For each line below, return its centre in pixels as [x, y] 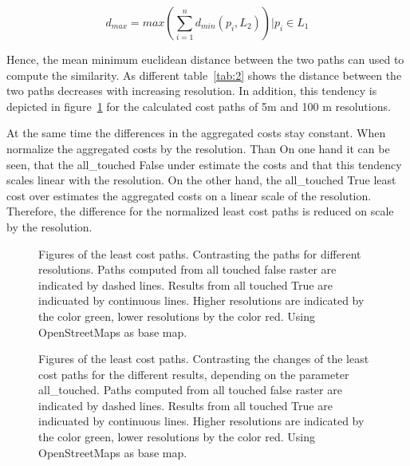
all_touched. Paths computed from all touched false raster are [190, 390]
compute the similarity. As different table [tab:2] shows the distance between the [204, 75]
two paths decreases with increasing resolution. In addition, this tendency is [192, 91]
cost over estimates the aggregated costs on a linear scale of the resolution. [189, 195]
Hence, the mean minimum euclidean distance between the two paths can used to [205, 59]
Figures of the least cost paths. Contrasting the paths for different [200, 253]
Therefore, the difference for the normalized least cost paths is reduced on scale [200, 211]
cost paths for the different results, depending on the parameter [194, 374]
